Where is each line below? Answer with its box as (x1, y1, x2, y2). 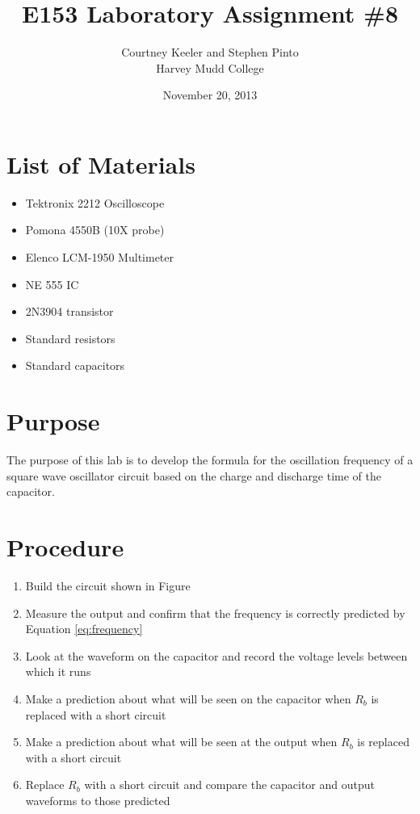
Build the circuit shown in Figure (25, 577, 191, 594)
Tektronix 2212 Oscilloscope (25, 194, 165, 211)
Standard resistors (25, 329, 115, 346)
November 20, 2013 (162, 86, 258, 103)
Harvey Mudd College (156, 59, 264, 76)
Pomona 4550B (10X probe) (25, 221, 165, 238)
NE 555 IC (25, 275, 79, 292)
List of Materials (6, 147, 195, 180)
